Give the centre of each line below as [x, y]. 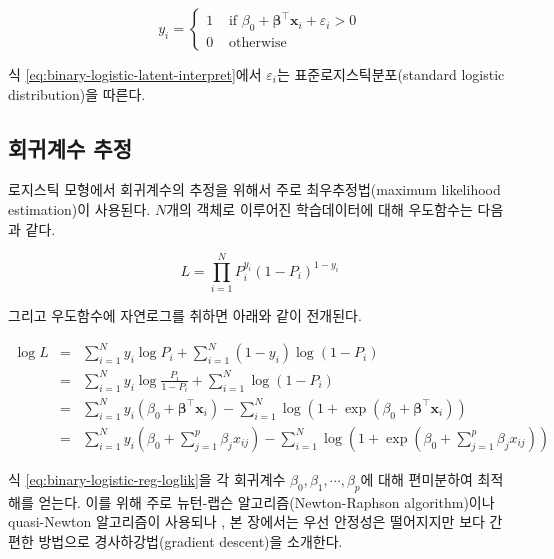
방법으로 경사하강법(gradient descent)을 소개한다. [190, 540]
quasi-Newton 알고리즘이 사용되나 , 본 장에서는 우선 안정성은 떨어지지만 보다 [246, 521]
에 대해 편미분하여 [416, 478]
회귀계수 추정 [70, 147]
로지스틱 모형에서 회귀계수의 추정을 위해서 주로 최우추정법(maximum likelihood [254, 189]
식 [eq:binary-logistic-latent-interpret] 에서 [135, 74]
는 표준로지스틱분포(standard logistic [390, 74]
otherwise [257, 43]
